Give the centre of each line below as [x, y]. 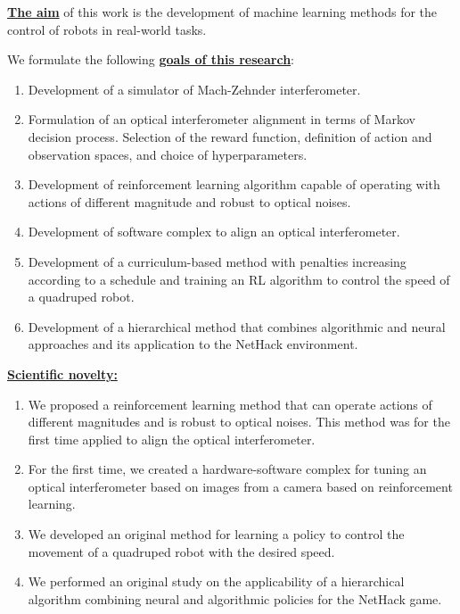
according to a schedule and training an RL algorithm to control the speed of [239, 279]
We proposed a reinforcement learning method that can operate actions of [230, 404]
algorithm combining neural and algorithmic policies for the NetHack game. [235, 598]
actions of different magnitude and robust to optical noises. [189, 201]
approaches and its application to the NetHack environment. [193, 344]
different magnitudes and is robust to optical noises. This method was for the [239, 422]
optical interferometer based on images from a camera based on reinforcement [240, 486]
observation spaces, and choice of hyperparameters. [168, 154]
